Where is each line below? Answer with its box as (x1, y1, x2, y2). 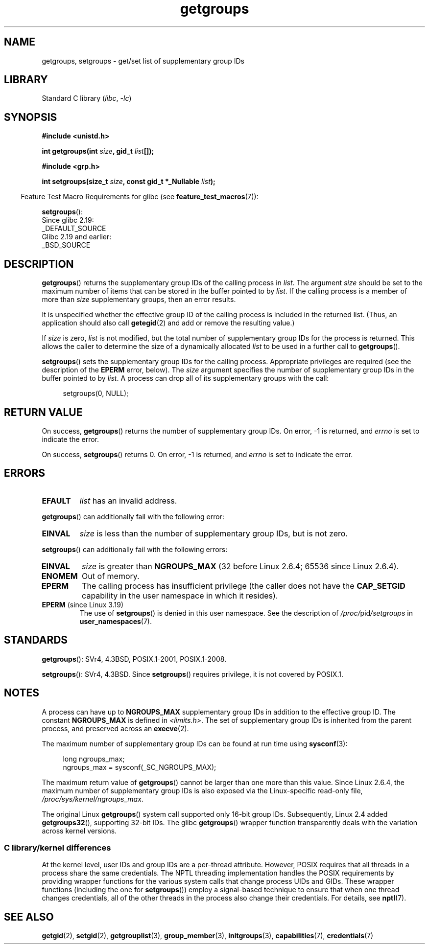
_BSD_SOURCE (42, 241, 91, 250)
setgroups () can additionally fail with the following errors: (42, 545, 228, 554)
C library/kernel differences (4, 842, 111, 853)
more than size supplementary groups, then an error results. (42, 295, 236, 304)
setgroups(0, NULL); (63, 389, 129, 398)
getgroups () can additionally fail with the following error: (42, 512, 224, 521)
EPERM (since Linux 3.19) (42, 600, 123, 609)
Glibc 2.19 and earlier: (42, 232, 112, 241)
